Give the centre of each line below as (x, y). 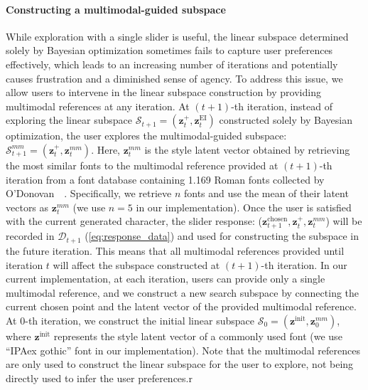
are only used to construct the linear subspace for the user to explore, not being (180, 364)
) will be (344, 221)
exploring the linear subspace (69, 120)
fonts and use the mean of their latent (266, 193)
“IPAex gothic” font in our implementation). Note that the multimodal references (183, 350)
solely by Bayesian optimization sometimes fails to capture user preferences (169, 50)
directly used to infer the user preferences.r (99, 378)
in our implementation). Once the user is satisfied (244, 207)
